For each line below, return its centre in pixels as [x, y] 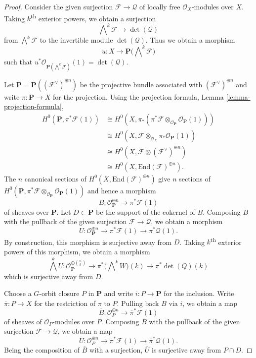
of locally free [160, 6]
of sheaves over [26, 211]
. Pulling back [138, 303]
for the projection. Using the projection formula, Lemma [138, 96]
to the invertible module [76, 40]
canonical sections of [55, 178]
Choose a [18, 293]
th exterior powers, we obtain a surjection [93, 17]
